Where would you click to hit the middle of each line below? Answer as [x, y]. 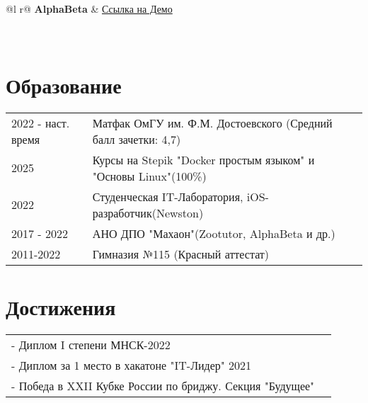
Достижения [61, 307]
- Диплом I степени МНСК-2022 [91, 345]
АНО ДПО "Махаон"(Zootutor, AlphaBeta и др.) [214, 233]
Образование [64, 85]
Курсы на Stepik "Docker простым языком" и [203, 159]
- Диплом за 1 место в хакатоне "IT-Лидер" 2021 [132, 365]
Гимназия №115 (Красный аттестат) [181, 254]
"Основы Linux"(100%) [149, 176]
